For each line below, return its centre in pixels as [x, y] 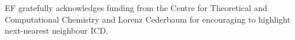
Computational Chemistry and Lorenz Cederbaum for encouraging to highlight [148, 19]
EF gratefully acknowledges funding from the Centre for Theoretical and [136, 8]
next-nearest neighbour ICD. [56, 30]
